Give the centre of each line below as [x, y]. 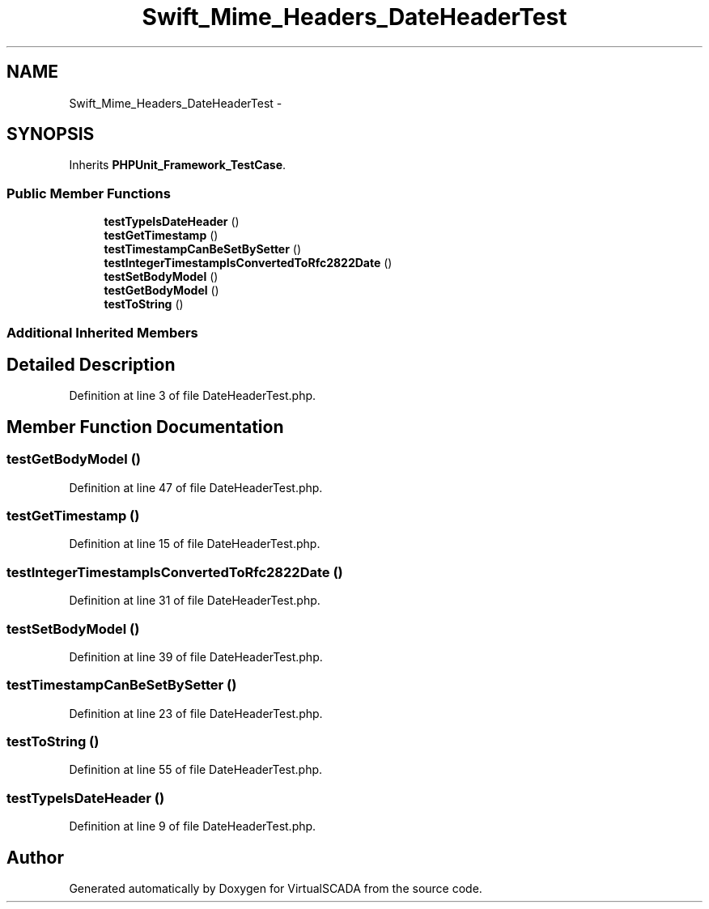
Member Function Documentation [145, 427]
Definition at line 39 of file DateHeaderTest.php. [196, 656]
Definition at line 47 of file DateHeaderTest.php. [196, 487]
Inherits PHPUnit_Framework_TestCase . [178, 165]
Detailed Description [91, 364]
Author [35, 857]
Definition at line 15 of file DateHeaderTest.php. [195, 544]
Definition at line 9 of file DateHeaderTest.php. [193, 826]
